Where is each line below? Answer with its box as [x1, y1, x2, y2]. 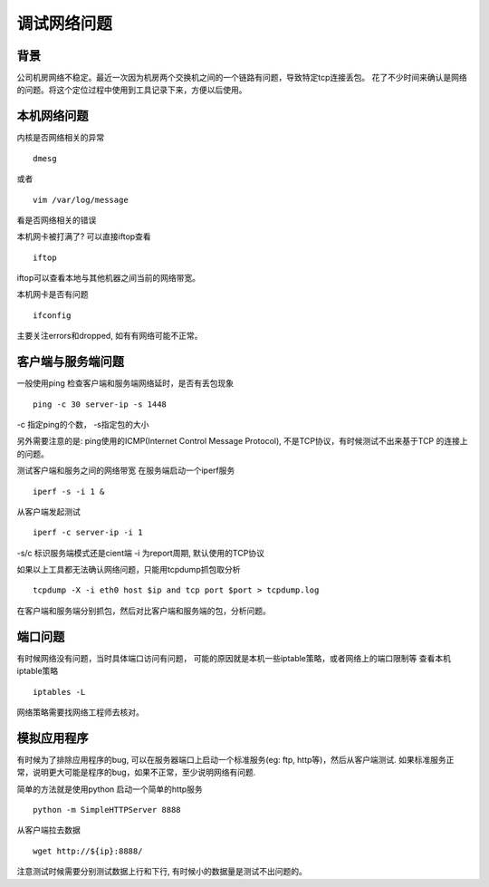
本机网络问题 [16, 109, 89, 124]
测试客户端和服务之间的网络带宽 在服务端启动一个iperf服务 [16, 465, 235, 476]
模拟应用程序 [16, 730, 89, 746]
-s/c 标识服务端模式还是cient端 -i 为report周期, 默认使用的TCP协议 [16, 547, 264, 558]
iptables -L [33, 687, 86, 697]
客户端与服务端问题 [16, 354, 124, 370]
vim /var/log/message [33, 195, 129, 205]
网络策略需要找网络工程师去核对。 [16, 707, 144, 718]
